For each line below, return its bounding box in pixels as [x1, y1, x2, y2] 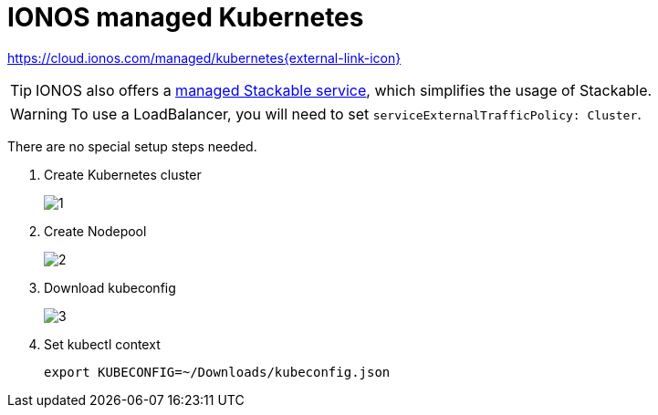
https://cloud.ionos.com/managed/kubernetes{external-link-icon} [7, 49, 402, 66]
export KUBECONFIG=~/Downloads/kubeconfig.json [44, 364, 391, 379]
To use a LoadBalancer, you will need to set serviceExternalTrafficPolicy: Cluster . [70, 104, 642, 123]
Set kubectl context [44, 336, 161, 352]
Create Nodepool [44, 223, 147, 239]
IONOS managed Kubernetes [7, 2, 364, 33]
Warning [10, 104, 68, 123]
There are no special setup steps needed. [7, 138, 257, 154]
